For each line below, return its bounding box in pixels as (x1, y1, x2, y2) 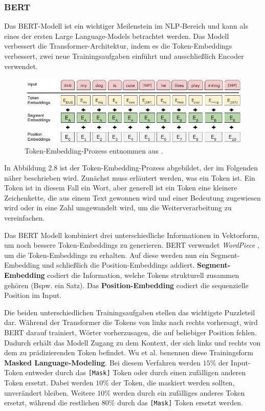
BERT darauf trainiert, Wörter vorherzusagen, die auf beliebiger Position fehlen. (4, 327, 257, 337)
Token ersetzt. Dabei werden (4, 377, 94, 388)
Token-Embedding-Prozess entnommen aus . (25, 145, 163, 156)
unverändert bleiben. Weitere (4, 387, 95, 398)
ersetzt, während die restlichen (4, 397, 100, 408)
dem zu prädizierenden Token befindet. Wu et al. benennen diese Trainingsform (4, 347, 253, 358)
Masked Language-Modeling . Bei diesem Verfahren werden (4, 357, 201, 367)
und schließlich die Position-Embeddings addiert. (42, 259, 195, 270)
